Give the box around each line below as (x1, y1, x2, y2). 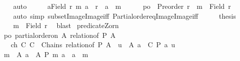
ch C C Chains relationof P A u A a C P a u (10, 39, 175, 50)
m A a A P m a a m (3, 49, 88, 59)
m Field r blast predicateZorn (13, 20, 119, 30)
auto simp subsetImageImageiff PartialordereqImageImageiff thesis (13, 10, 236, 21)
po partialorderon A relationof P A (3, 30, 116, 40)
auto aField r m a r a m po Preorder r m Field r (13, 1, 231, 11)
